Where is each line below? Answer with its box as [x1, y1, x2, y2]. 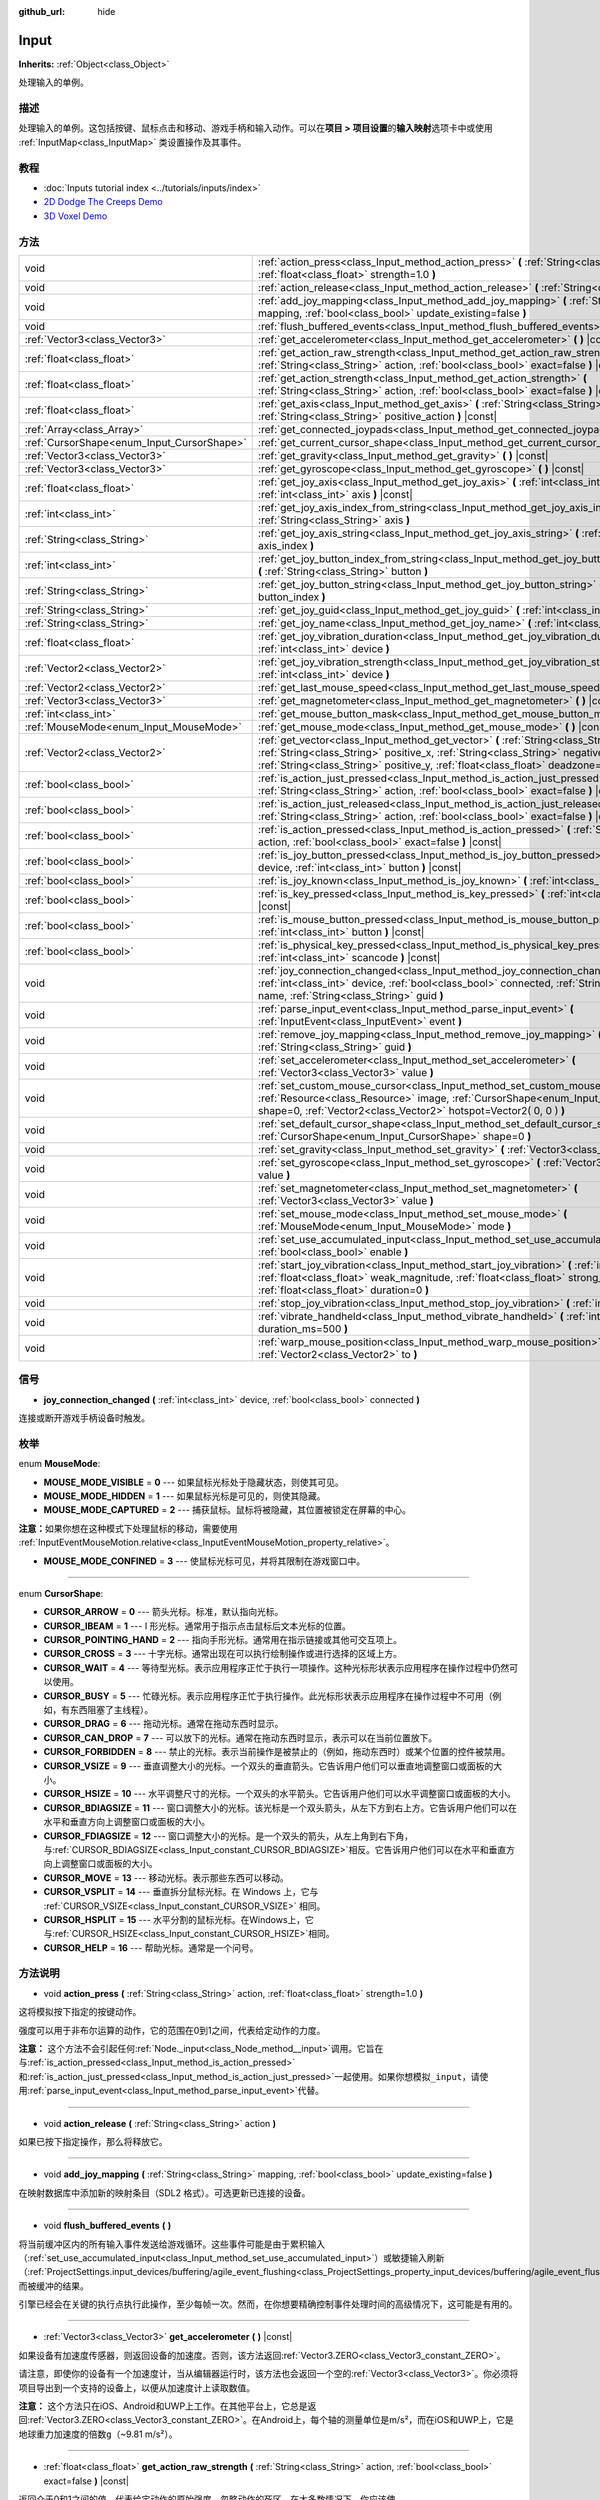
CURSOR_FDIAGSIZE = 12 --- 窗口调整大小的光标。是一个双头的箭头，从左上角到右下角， [43, 1830, 414, 1842]
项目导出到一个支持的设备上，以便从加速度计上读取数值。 [18, 2381, 255, 2394]
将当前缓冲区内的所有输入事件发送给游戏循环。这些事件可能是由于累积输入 [18, 2238, 325, 2250]
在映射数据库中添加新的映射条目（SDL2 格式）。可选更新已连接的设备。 [18, 2186, 311, 2199]
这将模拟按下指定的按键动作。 [18, 2006, 142, 2018]
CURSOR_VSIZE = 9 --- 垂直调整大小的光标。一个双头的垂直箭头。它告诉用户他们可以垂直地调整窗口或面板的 [43, 1760, 494, 1772]
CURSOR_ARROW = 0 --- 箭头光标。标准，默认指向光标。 [43, 1606, 284, 1618]
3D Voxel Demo [43, 210, 108, 222]
